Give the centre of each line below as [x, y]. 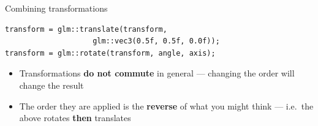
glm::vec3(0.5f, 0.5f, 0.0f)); [156, 41]
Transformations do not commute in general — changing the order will [157, 73]
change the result [51, 85]
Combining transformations [56, 8]
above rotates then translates [75, 118]
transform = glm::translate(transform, [86, 29]
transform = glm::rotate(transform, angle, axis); [110, 53]
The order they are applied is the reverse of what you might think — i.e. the [166, 106]
